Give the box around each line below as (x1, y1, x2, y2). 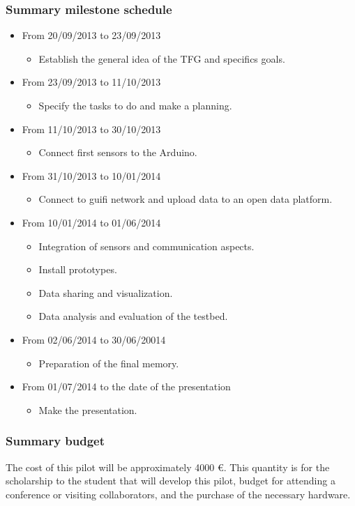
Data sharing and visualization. (38, 285, 173, 300)
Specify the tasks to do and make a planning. (38, 98, 232, 112)
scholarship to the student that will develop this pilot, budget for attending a (6, 473, 335, 488)
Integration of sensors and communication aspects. (38, 238, 255, 253)
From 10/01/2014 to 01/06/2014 (22, 215, 161, 229)
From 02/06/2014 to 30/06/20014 (22, 332, 166, 346)
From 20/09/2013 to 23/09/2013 (22, 28, 161, 43)
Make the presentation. (38, 402, 137, 417)
